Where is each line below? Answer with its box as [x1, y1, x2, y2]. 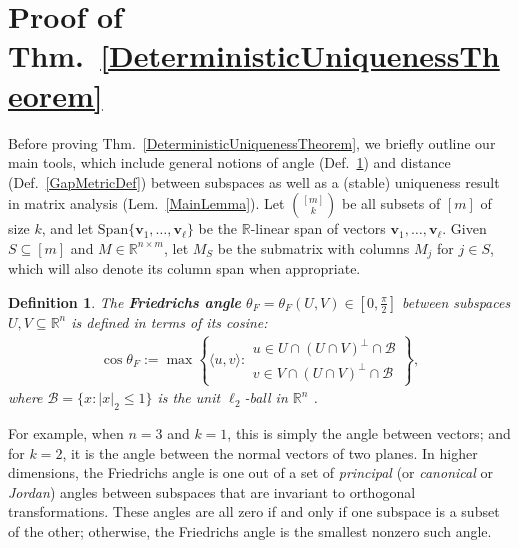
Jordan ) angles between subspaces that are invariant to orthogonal [8, 481, 416, 502]
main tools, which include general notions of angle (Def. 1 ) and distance [8, 152, 451, 173]
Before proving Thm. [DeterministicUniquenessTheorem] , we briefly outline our [8, 132, 496, 153]
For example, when [8, 422, 124, 443]
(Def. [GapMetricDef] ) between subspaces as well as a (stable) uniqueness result [8, 171, 500, 192]
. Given [442, 218, 487, 239]
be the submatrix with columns [217, 237, 410, 258]
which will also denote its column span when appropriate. [8, 258, 361, 279]
